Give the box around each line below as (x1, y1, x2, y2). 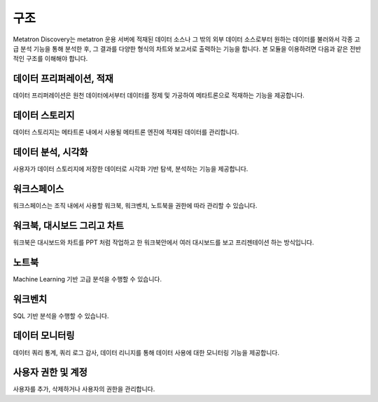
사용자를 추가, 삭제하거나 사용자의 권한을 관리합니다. (13, 385, 155, 394)
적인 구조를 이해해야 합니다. (13, 55, 88, 63)
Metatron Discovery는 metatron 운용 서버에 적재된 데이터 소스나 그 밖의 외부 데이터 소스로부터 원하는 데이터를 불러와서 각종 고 (13, 35, 360, 43)
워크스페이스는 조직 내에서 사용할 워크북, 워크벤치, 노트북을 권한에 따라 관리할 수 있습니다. (13, 201, 258, 209)
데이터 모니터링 (13, 330, 75, 342)
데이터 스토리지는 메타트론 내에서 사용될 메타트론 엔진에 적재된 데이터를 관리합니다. (13, 128, 239, 137)
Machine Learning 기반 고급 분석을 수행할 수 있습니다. (13, 275, 162, 283)
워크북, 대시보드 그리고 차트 (13, 219, 125, 231)
